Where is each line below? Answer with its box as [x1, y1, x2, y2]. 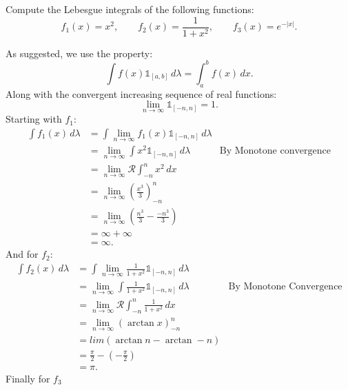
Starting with [6, 112, 62, 126]
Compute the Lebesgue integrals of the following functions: [6, 2, 254, 16]
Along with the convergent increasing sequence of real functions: [6, 86, 277, 101]
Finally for [6, 371, 50, 385]
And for [6, 247, 39, 261]
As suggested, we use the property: [6, 45, 153, 60]
